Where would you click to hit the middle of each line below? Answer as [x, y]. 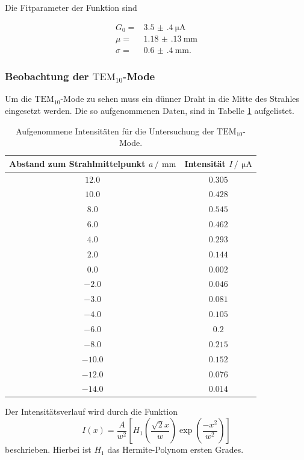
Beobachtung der [47, 76]
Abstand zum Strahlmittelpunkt [77, 163]
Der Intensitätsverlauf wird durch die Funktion [91, 411]
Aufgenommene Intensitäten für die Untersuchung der [115, 131]
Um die [18, 99]
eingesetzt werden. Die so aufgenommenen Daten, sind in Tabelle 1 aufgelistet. [150, 110]
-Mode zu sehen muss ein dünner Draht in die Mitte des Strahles [180, 99]
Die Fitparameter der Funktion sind [71, 7]
